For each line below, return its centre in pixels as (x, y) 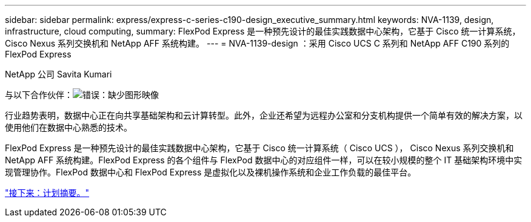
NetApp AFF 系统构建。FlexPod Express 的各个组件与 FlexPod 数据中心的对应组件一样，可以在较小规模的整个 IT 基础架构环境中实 (264, 160)
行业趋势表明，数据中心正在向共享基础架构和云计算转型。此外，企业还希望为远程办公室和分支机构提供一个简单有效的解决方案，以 (264, 115)
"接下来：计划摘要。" (47, 193)
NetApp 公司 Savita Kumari (58, 74)
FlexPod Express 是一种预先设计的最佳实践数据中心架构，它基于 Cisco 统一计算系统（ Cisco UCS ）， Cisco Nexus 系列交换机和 (259, 148)
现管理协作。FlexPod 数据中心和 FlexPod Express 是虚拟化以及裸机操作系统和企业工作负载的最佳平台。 (211, 172)
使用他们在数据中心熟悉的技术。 (68, 127)
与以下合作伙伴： (39, 95)
